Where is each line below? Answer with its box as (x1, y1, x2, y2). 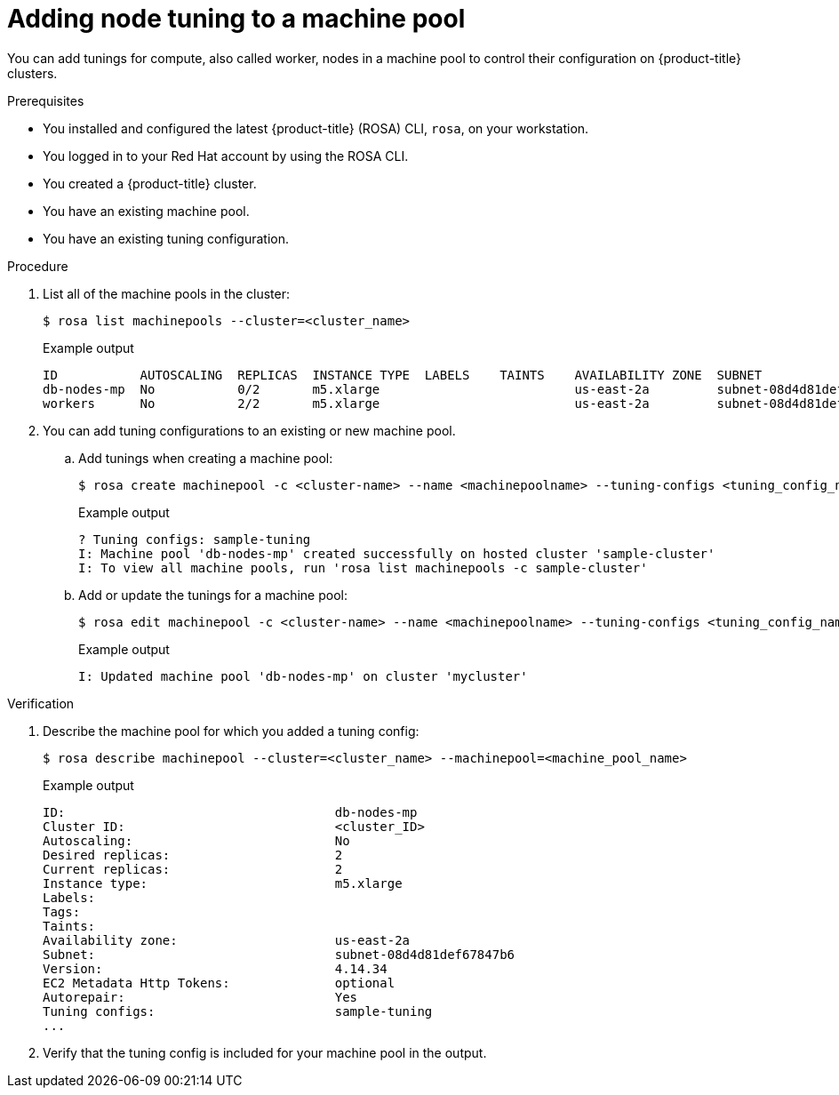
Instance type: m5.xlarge (43, 875, 403, 891)
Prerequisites (7, 92, 84, 108)
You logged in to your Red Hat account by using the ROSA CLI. (43, 148, 409, 164)
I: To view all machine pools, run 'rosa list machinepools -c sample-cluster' (78, 560, 648, 575)
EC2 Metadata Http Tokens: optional (43, 975, 396, 990)
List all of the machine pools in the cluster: (43, 285, 291, 301)
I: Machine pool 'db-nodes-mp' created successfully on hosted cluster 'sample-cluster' (78, 546, 715, 561)
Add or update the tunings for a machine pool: (78, 587, 348, 603)
